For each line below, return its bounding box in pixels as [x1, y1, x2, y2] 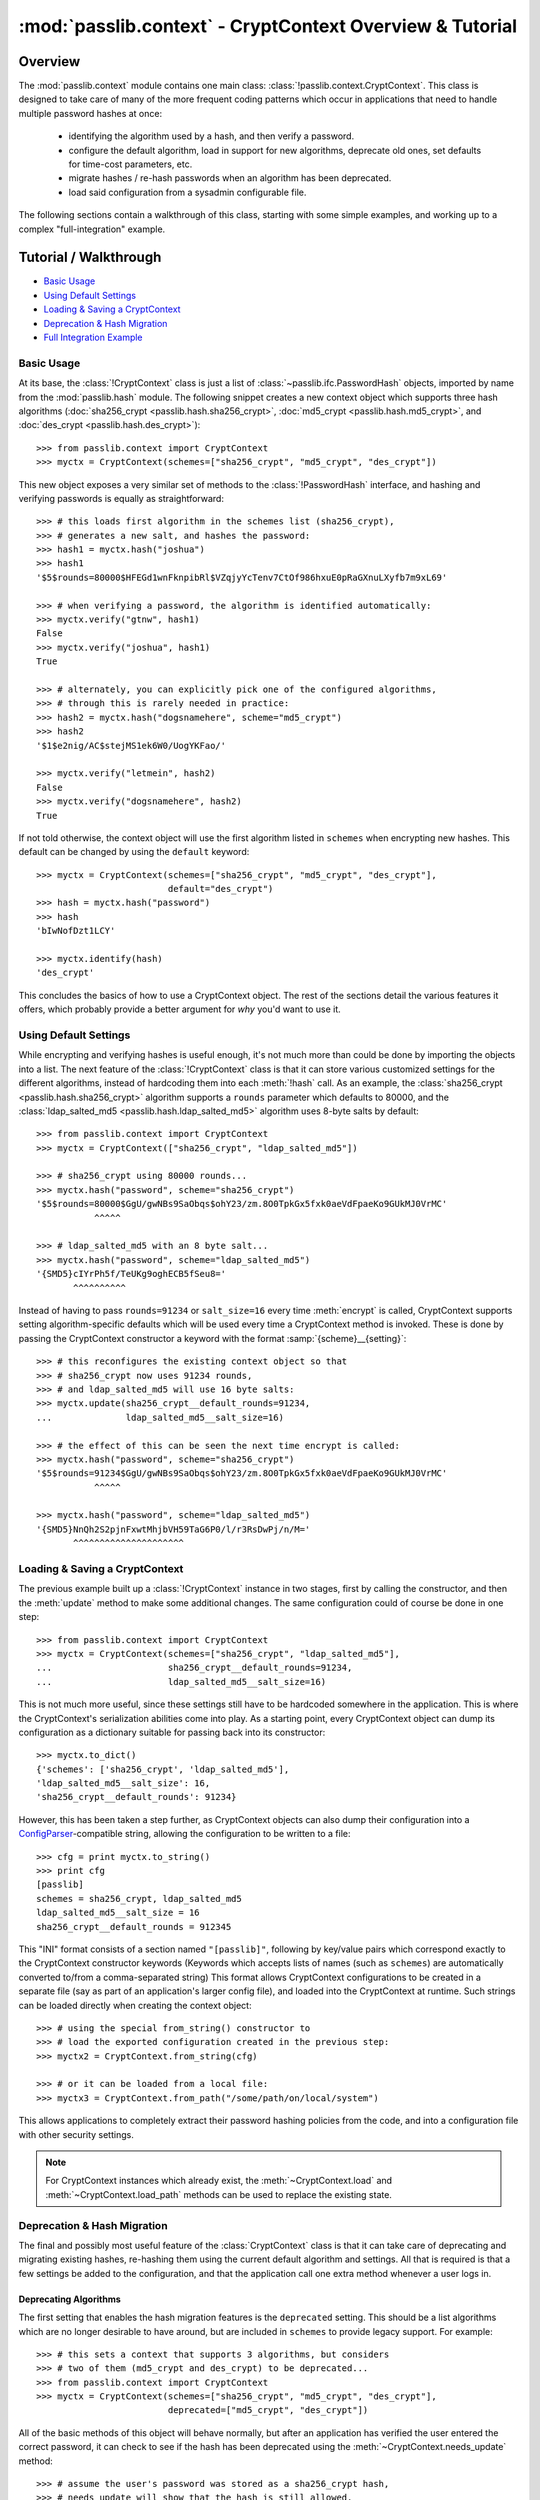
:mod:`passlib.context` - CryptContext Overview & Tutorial [18, 15, 518, 37]
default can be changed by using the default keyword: [18, 846, 250, 858]
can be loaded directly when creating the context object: [18, 1999, 252, 2011]
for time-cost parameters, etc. [68, 158, 193, 170]
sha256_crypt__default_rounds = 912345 [36, 1921, 232, 1932]
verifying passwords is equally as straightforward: [18, 492, 225, 504]
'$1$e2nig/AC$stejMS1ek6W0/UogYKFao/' [36, 740, 227, 751]
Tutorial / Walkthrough [18, 249, 162, 266]
